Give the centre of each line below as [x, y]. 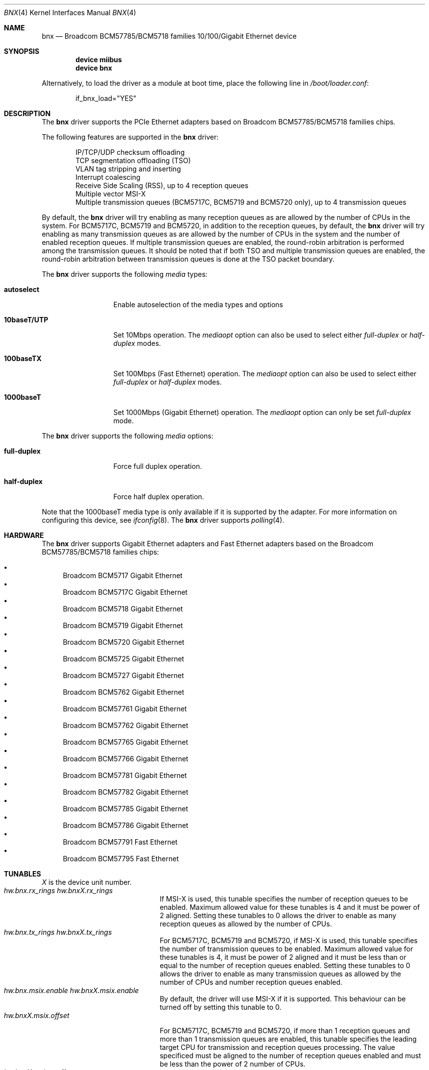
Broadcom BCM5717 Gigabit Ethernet [123, 575]
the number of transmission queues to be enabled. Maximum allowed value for [286, 949]
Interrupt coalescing [108, 177]
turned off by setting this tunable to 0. [221, 1007]
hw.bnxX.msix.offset [37, 1015]
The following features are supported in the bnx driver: [130, 137]
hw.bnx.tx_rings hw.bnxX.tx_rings [58, 932]
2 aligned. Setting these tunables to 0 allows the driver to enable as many [278, 915]
